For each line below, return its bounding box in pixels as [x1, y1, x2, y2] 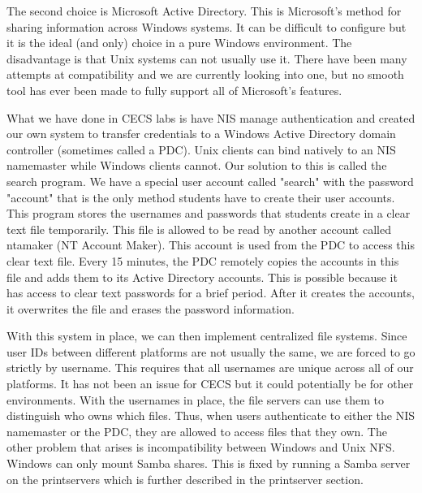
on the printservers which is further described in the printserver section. [6, 470, 364, 487]
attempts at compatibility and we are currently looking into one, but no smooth [6, 66, 404, 83]
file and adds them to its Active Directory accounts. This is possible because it [6, 268, 398, 285]
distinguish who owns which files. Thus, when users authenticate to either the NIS [6, 407, 416, 424]
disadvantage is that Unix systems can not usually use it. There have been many [6, 50, 407, 67]
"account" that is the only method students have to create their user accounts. [6, 188, 395, 205]
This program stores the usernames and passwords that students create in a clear [6, 205, 411, 222]
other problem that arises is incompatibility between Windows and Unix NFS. [6, 439, 395, 456]
